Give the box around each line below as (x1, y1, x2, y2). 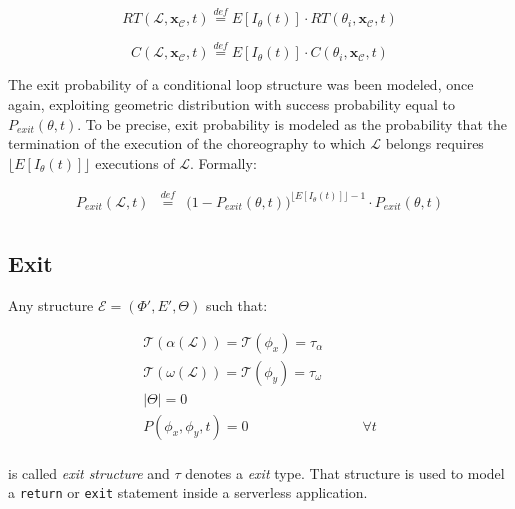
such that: (205, 294, 268, 315)
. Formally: (190, 152, 257, 173)
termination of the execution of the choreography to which (8, 133, 366, 154)
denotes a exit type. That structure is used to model (185, 462, 505, 483)
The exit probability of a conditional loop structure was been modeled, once (8, 74, 474, 95)
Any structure (8, 294, 94, 315)
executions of (95, 152, 175, 173)
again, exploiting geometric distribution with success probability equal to (8, 94, 455, 115)
